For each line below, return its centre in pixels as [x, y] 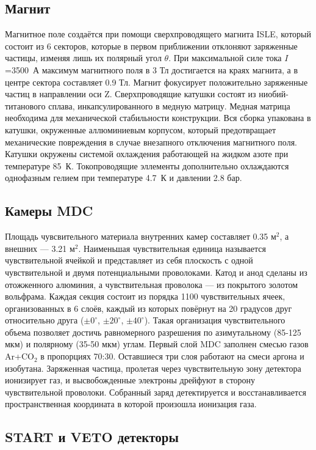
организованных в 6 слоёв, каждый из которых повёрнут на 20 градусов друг [149, 308]
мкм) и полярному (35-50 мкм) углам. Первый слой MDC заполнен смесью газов [157, 344]
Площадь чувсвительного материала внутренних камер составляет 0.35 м [141, 236]
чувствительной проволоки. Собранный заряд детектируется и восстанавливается [156, 392]
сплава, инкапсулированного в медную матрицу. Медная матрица [169, 105]
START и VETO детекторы [92, 437]
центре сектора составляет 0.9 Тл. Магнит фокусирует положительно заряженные [156, 82]
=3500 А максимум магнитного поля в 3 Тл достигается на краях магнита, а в [152, 69]
